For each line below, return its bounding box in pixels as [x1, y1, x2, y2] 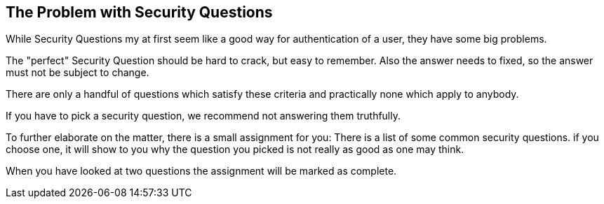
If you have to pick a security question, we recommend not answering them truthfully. [6, 110, 401, 122]
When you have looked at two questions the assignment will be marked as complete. [6, 165, 397, 177]
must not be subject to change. [6, 66, 149, 79]
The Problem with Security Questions [6, 3, 273, 21]
